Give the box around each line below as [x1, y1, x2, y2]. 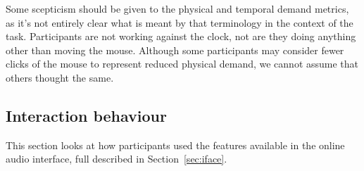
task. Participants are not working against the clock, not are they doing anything [6, 29, 356, 44]
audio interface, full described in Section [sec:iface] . [6, 151, 227, 166]
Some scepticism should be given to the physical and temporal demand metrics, [6, 1, 349, 15]
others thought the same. [6, 70, 114, 84]
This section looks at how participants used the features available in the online [6, 137, 345, 152]
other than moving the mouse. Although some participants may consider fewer [6, 42, 344, 57]
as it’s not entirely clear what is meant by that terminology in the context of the [6, 15, 353, 30]
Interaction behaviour [6, 104, 167, 126]
